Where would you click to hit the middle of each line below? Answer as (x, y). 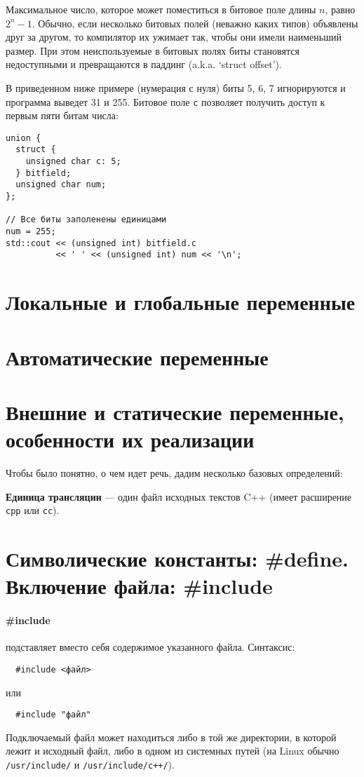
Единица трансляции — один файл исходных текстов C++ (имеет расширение (179, 496)
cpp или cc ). (33, 510)
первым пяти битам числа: (62, 115)
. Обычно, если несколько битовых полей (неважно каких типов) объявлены (195, 23)
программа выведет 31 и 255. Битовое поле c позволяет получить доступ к (166, 101)
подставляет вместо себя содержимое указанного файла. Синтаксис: (150, 647)
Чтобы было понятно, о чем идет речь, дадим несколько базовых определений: (174, 473)
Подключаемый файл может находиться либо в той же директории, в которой (171, 737)
